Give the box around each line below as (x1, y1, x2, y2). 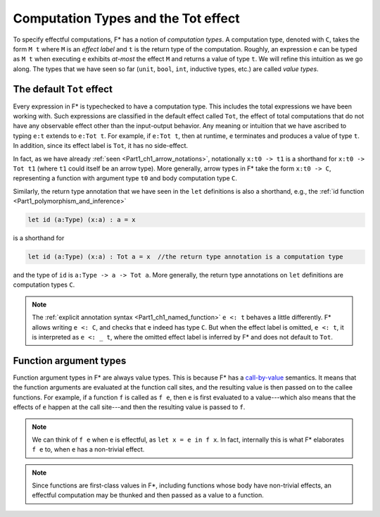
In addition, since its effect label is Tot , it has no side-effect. (13, 142, 189, 150)
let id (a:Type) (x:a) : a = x (27, 216, 137, 224)
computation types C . (13, 280, 75, 289)
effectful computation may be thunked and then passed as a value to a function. (32, 491, 264, 499)
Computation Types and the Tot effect (13, 11, 240, 26)
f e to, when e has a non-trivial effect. (32, 445, 145, 454)
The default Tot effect (13, 83, 113, 95)
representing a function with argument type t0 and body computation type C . (13, 174, 238, 182)
